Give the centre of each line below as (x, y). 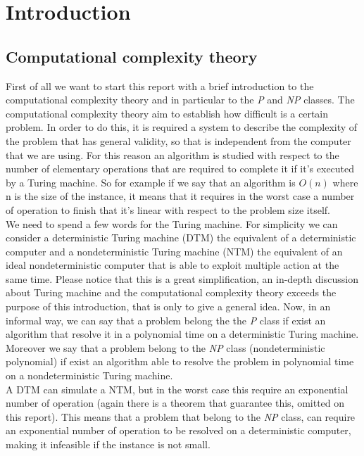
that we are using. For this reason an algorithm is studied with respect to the (172, 154)
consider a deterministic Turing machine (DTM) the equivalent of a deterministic (181, 237)
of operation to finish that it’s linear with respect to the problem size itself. (168, 209)
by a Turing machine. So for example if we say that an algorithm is (151, 182)
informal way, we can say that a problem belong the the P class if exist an (166, 320)
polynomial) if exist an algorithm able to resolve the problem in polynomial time (180, 361)
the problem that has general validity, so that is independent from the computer (178, 140)
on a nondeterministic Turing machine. (89, 375)
